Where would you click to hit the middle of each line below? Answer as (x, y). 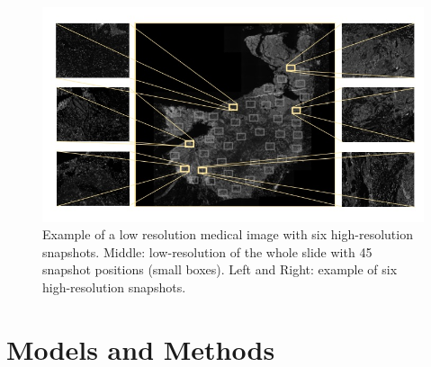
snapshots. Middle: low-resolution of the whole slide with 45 (207, 251)
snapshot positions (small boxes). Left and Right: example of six (220, 269)
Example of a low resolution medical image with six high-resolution (228, 234)
